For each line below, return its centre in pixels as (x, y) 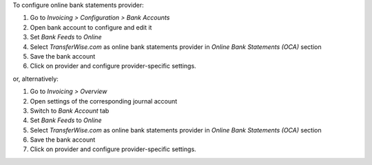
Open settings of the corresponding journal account (104, 101)
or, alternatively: (35, 79)
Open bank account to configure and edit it (91, 27)
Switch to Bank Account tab (70, 110)
